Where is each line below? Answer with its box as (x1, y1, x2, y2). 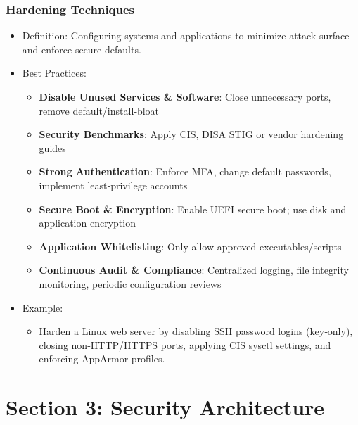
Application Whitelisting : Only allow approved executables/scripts (39, 239, 342, 253)
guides (39, 140, 66, 155)
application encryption (39, 215, 136, 230)
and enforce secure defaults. (22, 42, 141, 56)
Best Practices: (22, 65, 87, 80)
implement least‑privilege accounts (39, 177, 188, 192)
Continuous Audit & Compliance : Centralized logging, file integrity (39, 262, 349, 277)
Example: (22, 300, 63, 315)
